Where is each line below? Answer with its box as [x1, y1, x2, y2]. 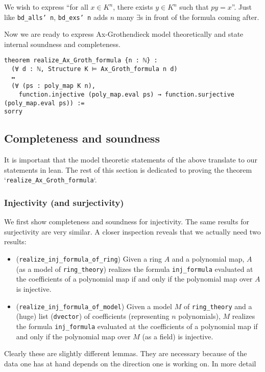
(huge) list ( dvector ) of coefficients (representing [16, 311, 170, 321]
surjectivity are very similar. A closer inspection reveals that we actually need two [4, 226, 261, 237]
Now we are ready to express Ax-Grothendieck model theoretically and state [4, 29, 244, 39]
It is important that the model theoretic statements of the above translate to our [4, 154, 257, 165]
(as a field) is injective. [142, 331, 213, 341]
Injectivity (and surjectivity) [4, 196, 124, 208]
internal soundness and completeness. [4, 38, 121, 49]
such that [179, 2, 209, 12]
